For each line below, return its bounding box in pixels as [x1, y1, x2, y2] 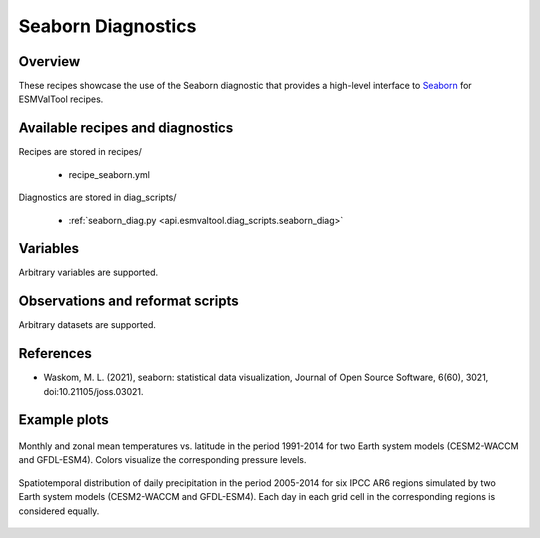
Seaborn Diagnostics [18, 15, 197, 37]
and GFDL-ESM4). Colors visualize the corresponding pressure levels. [18, 454, 307, 466]
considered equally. [18, 505, 100, 517]
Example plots [18, 411, 109, 429]
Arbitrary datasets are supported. [18, 319, 157, 331]
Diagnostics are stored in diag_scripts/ [18, 191, 177, 204]
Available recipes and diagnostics [18, 120, 234, 137]
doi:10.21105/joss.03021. [43, 385, 144, 397]
